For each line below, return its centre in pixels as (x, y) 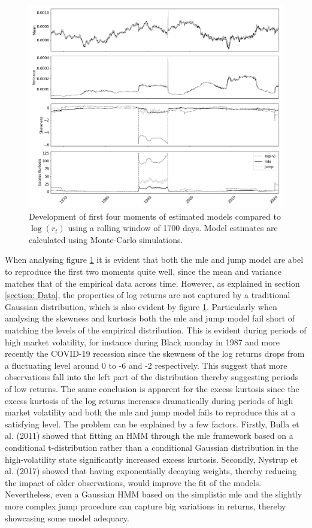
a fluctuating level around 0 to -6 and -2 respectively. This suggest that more (146, 365)
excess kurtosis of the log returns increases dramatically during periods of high (149, 400)
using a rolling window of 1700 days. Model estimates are (173, 228)
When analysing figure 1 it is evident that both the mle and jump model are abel (154, 260)
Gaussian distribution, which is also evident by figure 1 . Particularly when (141, 306)
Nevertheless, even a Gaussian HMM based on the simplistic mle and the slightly (154, 494)
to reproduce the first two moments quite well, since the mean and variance (143, 271)
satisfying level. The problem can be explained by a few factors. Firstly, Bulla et (152, 424)
